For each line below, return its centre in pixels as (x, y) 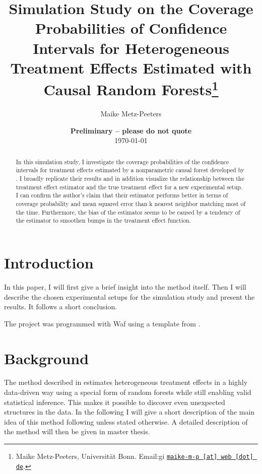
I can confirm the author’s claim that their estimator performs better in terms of (122, 195)
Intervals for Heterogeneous (131, 48)
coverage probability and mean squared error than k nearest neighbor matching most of (131, 204)
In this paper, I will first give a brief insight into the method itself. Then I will (125, 286)
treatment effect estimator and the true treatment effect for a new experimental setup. (129, 187)
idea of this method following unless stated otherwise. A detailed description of (126, 421)
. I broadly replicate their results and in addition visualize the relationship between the (130, 179)
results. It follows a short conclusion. (61, 307)
